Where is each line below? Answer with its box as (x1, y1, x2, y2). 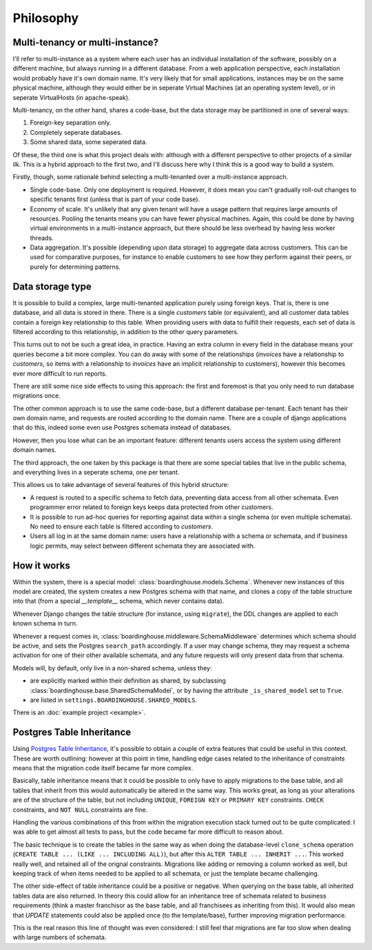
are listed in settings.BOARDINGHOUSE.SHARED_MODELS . (30, 696, 198, 704)
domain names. (12, 446, 56, 454)
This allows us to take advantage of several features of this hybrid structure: (12, 481, 229, 489)
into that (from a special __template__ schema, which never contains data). (12, 597, 225, 606)
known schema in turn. (12, 619, 78, 628)
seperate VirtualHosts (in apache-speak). (12, 93, 130, 101)
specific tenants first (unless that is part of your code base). (30, 195, 200, 203)
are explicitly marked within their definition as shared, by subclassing (30, 677, 227, 685)
